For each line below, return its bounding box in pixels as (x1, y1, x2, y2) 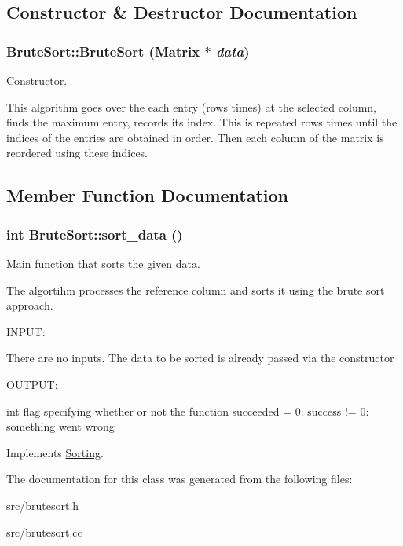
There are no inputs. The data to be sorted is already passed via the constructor (6, 350, 394, 366)
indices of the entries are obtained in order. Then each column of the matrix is (6, 129, 384, 145)
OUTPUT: (6, 376, 58, 392)
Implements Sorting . (6, 444, 104, 460)
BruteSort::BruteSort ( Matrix (6, 41, 200, 60)
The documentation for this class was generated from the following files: (6, 471, 353, 487)
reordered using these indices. (6, 145, 148, 161)
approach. (6, 297, 53, 313)
